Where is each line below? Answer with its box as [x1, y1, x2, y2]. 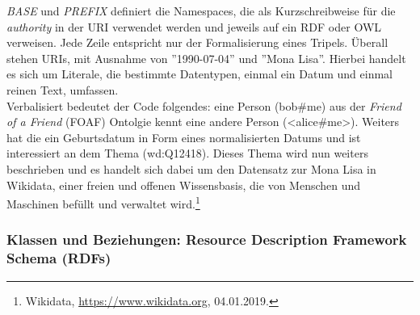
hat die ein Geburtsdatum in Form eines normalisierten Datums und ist [6, 128, 361, 145]
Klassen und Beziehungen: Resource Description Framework [6, 229, 407, 250]
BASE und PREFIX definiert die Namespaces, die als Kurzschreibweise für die [6, 2, 396, 19]
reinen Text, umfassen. [6, 81, 119, 98]
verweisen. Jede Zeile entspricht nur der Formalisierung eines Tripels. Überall [6, 34, 388, 51]
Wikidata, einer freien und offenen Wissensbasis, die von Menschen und [6, 176, 361, 193]
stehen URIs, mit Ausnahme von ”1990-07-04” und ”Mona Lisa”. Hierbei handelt [6, 49, 406, 66]
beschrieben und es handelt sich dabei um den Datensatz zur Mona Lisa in [6, 160, 376, 177]
